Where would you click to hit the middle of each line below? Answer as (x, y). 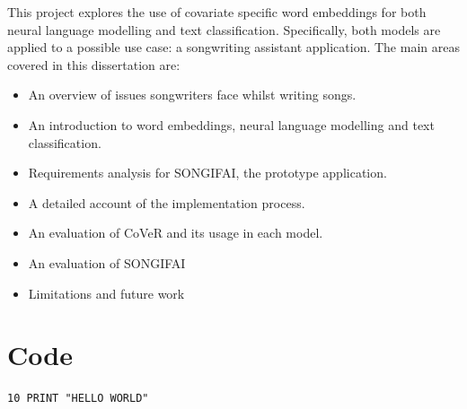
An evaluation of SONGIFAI (107, 262)
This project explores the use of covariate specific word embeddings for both (217, 12)
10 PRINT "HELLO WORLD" (78, 399)
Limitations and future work (106, 293)
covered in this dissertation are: (94, 64)
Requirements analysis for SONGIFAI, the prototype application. (207, 173)
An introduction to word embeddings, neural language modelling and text (231, 124)
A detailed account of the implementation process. (167, 202)
